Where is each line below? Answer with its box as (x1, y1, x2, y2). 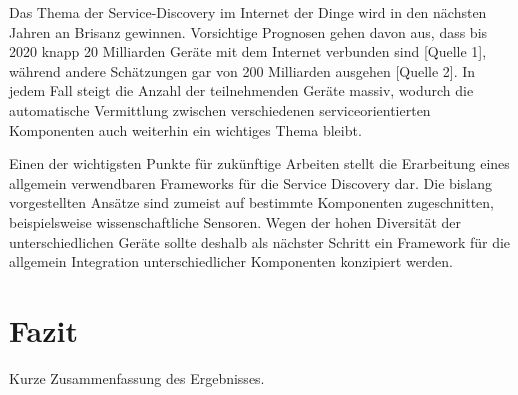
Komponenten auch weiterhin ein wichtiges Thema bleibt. (9, 119, 362, 140)
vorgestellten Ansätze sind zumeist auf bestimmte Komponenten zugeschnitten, (9, 192, 495, 213)
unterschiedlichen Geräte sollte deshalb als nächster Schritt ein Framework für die (9, 231, 511, 252)
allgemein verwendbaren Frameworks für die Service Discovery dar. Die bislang (9, 172, 492, 193)
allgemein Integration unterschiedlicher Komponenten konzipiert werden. (9, 251, 454, 272)
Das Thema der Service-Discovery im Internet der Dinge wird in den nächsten (9, 2, 487, 22)
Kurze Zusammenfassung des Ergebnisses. (9, 367, 265, 388)
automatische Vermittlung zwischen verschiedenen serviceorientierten (9, 99, 431, 120)
